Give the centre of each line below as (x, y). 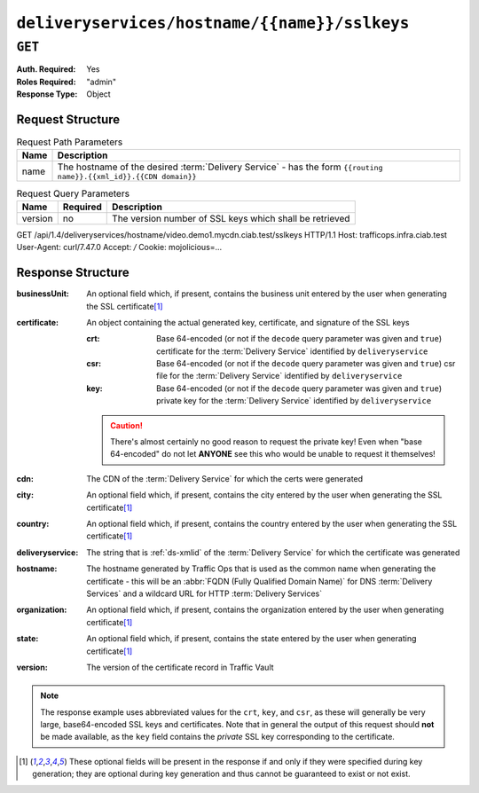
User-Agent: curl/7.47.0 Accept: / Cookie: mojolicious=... (119, 247)
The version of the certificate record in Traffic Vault (180, 667)
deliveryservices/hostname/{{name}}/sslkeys (213, 23)
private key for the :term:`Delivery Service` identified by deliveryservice (294, 401)
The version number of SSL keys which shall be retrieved (231, 218)
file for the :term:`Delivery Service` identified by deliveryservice (279, 376)
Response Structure (73, 273)
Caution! (127, 425)
